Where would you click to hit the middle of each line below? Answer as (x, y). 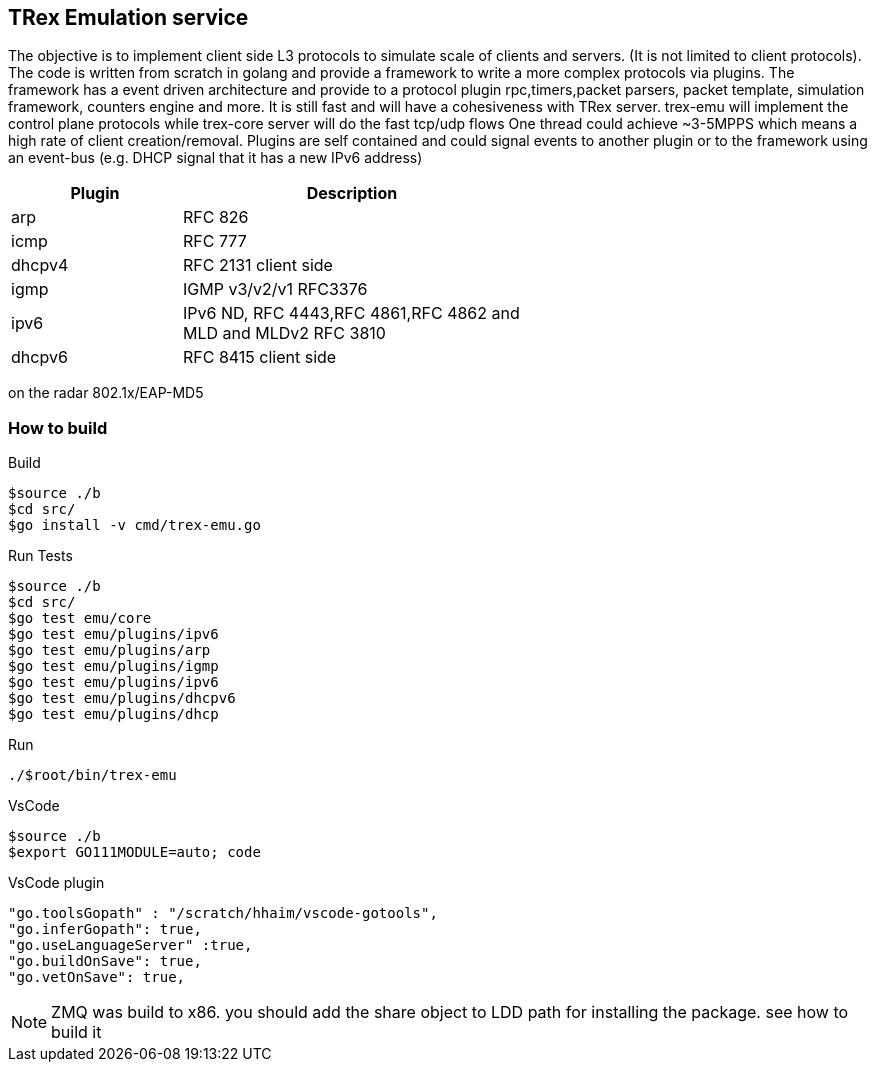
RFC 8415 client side (259, 357)
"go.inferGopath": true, (105, 929)
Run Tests (40, 556)
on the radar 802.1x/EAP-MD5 (106, 393)
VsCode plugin (56, 883)
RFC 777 (214, 241)
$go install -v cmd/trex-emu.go (134, 525)
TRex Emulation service (128, 17)
